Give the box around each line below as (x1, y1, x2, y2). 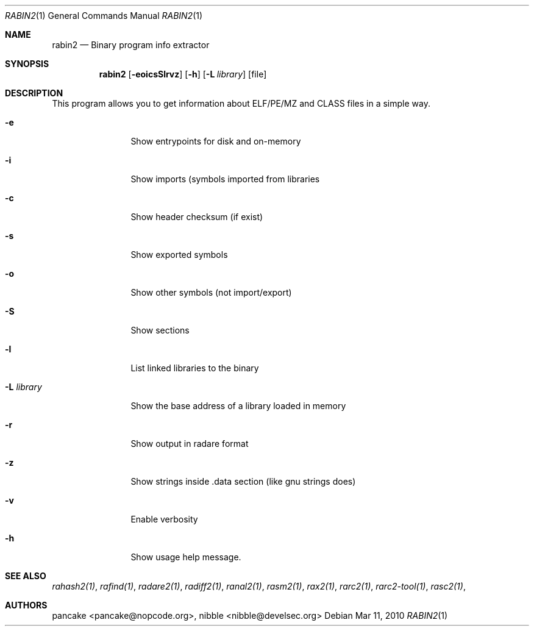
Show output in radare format (130, 438, 249, 449)
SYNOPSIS (5, 59, 49, 69)
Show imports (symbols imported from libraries (130, 174, 320, 184)
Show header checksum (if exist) (130, 212, 263, 222)
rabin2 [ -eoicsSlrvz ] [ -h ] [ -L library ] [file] (99, 69, 267, 79)
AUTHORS (5, 600, 48, 610)
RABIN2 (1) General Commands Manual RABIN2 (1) (5, 10, 203, 21)
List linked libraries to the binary (130, 363, 259, 373)
